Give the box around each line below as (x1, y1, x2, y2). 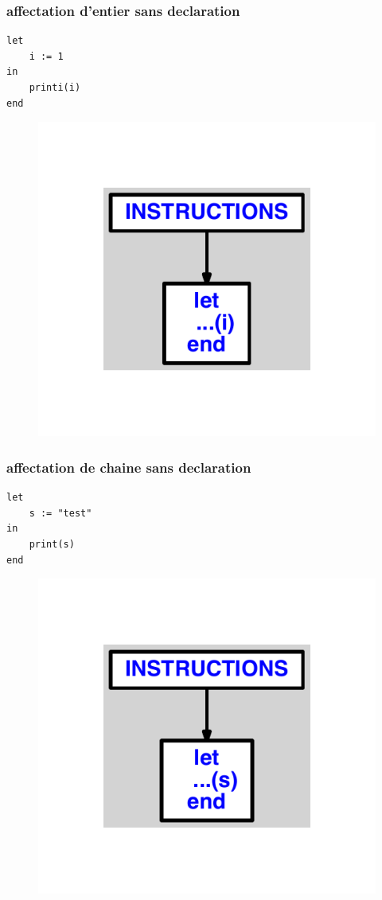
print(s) (29, 539, 75, 551)
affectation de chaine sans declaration (6, 457, 251, 477)
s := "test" (29, 507, 92, 519)
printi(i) (29, 82, 81, 93)
